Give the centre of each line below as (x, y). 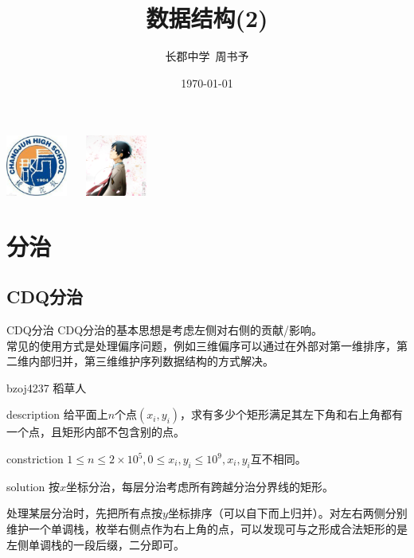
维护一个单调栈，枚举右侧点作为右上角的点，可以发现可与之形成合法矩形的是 (207, 529)
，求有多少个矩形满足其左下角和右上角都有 (292, 414)
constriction (35, 459)
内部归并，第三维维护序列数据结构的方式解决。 (151, 361)
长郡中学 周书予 (207, 56)
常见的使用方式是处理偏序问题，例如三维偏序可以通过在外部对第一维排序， (201, 345)
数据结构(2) (207, 18)
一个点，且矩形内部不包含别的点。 (96, 432)
